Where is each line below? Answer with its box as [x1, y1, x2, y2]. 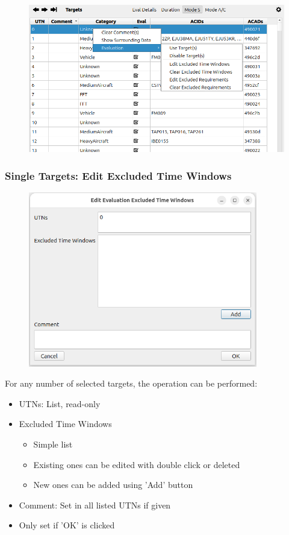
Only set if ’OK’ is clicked [19, 519, 115, 531]
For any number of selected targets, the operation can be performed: [5, 377, 258, 390]
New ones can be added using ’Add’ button [33, 478, 193, 491]
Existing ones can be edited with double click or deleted [33, 458, 240, 470]
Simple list [33, 437, 73, 450]
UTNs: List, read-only [19, 397, 101, 410]
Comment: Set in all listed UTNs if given [19, 498, 171, 511]
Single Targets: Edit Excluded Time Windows [5, 168, 232, 183]
